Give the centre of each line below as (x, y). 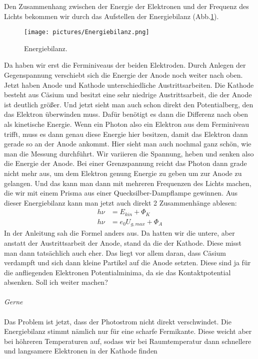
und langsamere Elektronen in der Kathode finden (81, 351)
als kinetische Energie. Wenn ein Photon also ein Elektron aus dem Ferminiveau (127, 124)
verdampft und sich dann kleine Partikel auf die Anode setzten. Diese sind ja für (127, 262)
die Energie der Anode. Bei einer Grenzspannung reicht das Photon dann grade (125, 163)
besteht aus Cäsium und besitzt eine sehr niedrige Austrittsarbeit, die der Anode (128, 95)
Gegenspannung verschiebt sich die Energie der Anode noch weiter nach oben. (123, 75)
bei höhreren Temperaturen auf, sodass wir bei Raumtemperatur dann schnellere (128, 341)
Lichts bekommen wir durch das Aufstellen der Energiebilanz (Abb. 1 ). (111, 16)
